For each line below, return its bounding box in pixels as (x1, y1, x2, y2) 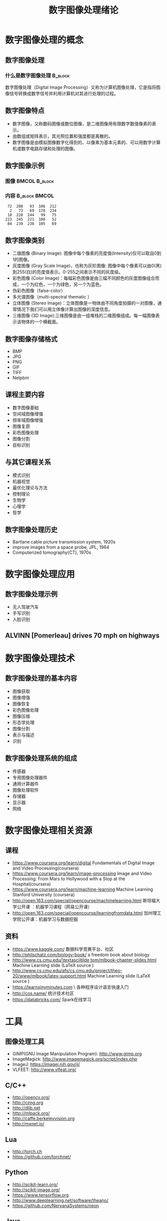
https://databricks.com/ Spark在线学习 (12, 997, 92, 1003)
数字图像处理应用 (5, 568, 76, 580)
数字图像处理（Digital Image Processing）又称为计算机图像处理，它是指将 (5, 84, 157, 90)
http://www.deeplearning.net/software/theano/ (12, 1197, 108, 1203)
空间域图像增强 (12, 410, 43, 416)
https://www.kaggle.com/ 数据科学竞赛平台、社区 (12, 946, 114, 952)
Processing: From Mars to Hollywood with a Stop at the (12, 875, 125, 882)
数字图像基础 (12, 405, 39, 410)
